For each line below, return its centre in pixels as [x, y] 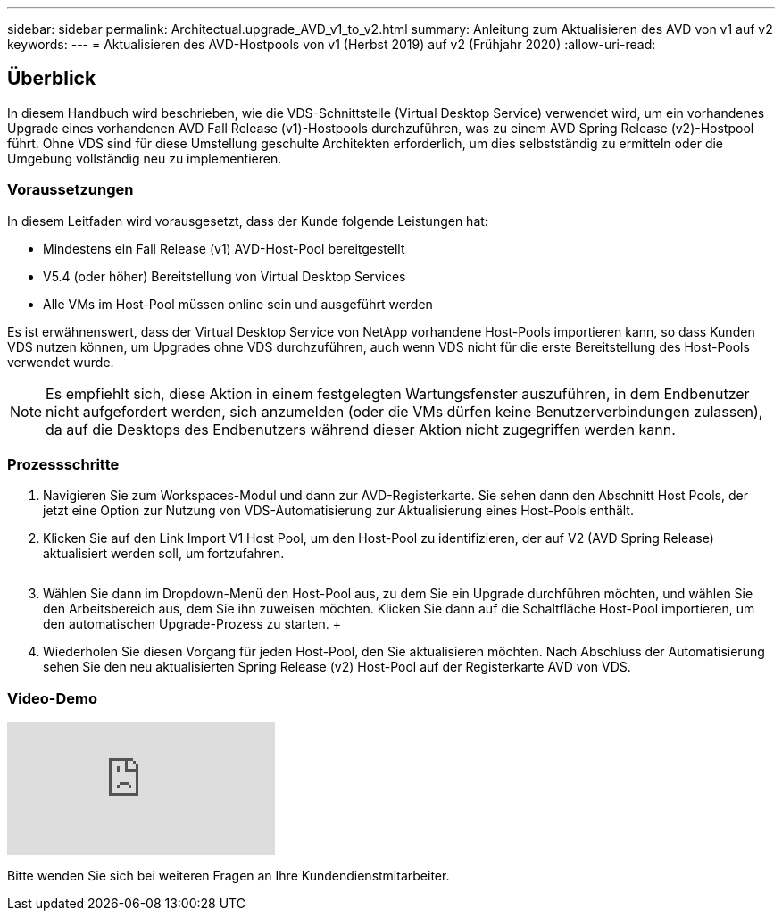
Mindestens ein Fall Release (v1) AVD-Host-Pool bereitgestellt [224, 248]
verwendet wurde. [61, 362]
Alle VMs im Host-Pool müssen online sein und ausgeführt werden [238, 304]
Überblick [52, 79]
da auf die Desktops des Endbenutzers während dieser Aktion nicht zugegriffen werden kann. [361, 429]
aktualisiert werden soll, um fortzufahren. [164, 554]
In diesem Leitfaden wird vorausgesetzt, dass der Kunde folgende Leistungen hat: [248, 221]
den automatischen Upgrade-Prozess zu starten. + [192, 624]
